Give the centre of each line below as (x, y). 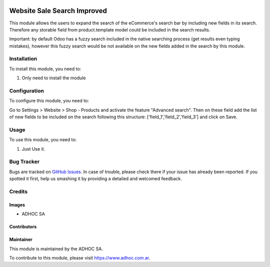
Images (17, 205)
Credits (18, 191)
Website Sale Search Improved (58, 11)
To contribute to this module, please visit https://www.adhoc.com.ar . (80, 258)
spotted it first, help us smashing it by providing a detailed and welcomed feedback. (95, 179)
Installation (23, 59)
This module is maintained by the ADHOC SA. (56, 249)
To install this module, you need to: (45, 69)
